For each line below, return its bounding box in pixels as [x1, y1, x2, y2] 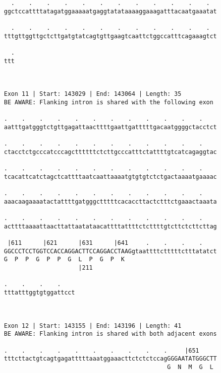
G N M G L [167, 363, 214, 371]
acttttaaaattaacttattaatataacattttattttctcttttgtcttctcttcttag [4, 223, 217, 230]
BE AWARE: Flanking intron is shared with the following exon [4, 98, 214, 106]
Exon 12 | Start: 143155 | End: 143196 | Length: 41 [4, 322, 181, 329]
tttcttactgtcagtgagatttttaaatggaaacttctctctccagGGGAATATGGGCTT [4, 355, 217, 363]
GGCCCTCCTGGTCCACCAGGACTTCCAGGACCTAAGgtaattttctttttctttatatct [4, 247, 217, 255]
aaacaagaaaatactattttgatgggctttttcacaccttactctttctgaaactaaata [4, 198, 217, 205]
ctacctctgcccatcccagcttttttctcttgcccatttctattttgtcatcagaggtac [4, 148, 217, 155]
